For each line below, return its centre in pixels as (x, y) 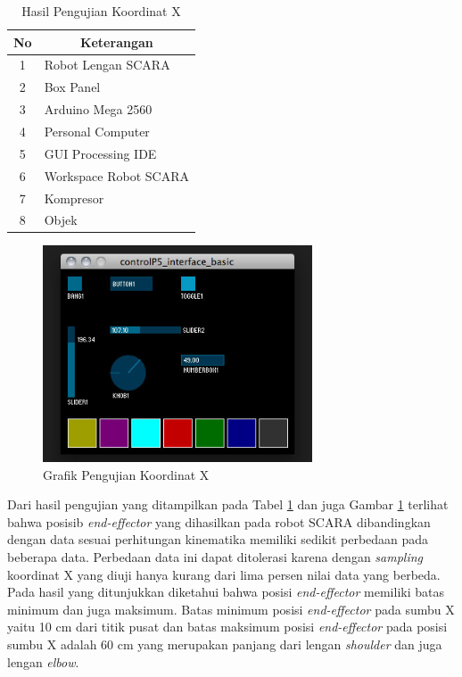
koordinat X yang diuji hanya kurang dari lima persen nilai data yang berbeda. (224, 574)
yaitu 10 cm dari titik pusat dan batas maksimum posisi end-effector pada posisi (227, 627)
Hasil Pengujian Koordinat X (101, 11)
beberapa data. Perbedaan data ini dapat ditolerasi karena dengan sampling (215, 557)
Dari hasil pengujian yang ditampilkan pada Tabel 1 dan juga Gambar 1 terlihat (228, 504)
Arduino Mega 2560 (98, 109)
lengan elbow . (43, 661)
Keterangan (116, 41)
